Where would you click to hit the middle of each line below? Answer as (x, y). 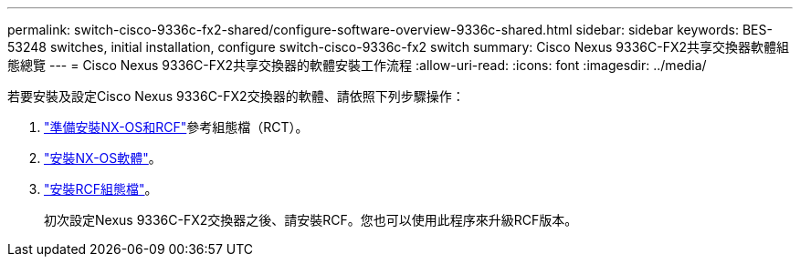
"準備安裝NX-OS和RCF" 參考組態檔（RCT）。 (176, 127)
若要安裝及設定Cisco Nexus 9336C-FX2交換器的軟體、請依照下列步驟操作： (236, 96)
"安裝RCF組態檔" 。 (101, 189)
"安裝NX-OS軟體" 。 (103, 158)
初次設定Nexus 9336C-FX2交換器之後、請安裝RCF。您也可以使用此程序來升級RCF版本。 (311, 220)
